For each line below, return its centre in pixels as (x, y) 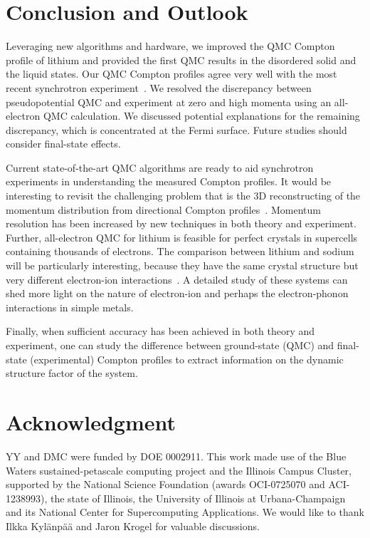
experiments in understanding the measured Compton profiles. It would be (169, 181)
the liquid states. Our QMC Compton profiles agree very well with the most (171, 74)
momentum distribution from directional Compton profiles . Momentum (163, 209)
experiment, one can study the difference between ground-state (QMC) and (170, 345)
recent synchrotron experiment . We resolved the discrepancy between (159, 87)
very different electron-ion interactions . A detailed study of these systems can (177, 279)
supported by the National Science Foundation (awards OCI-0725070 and (165, 484)
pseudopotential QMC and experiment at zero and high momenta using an (169, 102)
